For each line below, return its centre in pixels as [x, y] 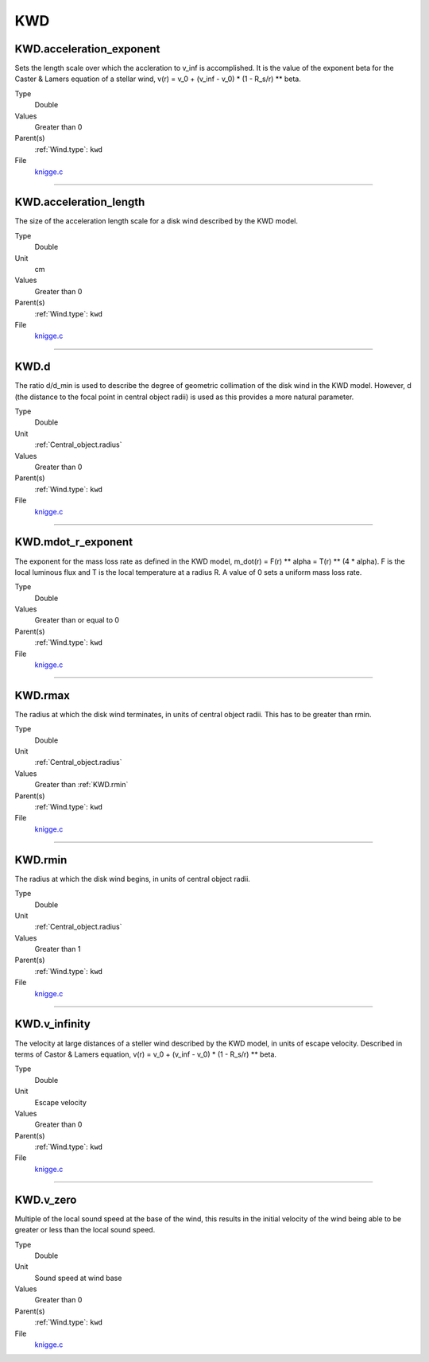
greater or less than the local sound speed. [85, 1230]
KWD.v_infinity [52, 1024]
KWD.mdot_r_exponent [74, 542]
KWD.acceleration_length [80, 202]
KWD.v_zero [46, 1199]
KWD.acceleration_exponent [87, 49]
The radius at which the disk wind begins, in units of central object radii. [132, 879]
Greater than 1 [58, 949]
